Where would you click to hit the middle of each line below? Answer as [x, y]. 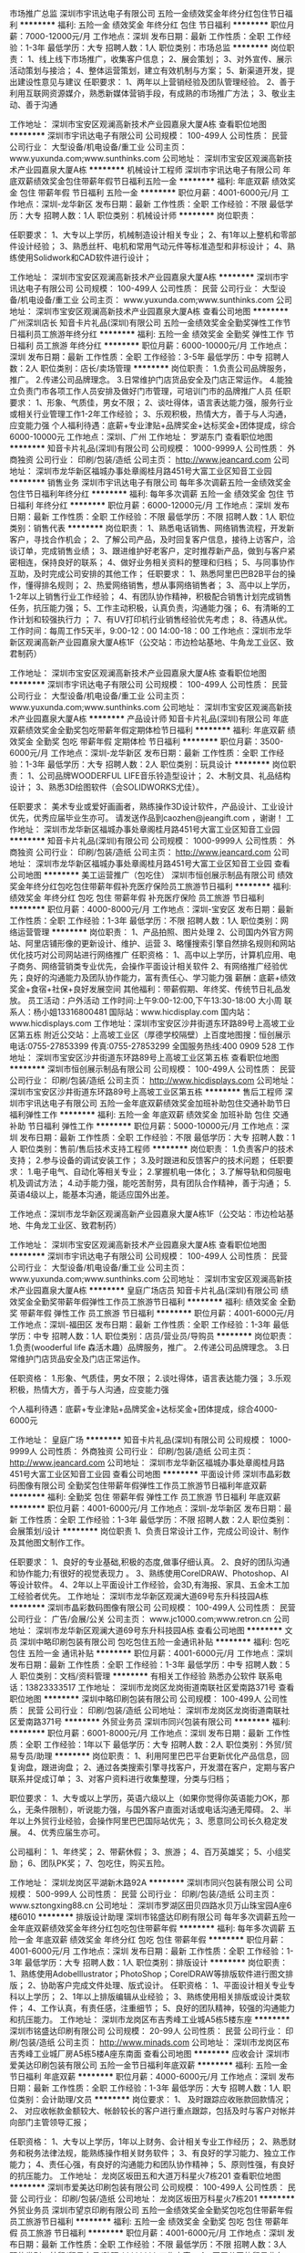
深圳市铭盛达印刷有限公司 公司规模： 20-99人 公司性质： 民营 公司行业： [147, 2031]
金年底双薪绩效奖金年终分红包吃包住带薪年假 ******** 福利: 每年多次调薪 [147, 1928]
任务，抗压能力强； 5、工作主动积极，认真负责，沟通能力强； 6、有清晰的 [148, 608]
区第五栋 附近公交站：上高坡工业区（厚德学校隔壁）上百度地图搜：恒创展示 [150, 1035]
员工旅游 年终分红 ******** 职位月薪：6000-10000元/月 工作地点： [162, 346]
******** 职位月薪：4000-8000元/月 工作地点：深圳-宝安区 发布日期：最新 [152, 909]
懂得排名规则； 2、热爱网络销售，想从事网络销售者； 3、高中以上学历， [160, 585]
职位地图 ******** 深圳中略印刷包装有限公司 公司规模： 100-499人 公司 [145, 1699]
